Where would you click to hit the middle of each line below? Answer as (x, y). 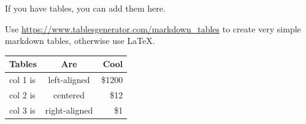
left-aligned (69, 80)
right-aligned (69, 110)
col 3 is (22, 110)
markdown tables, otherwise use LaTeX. (80, 41)
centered (69, 94)
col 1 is (22, 80)
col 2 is (22, 94)
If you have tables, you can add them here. (85, 8)
